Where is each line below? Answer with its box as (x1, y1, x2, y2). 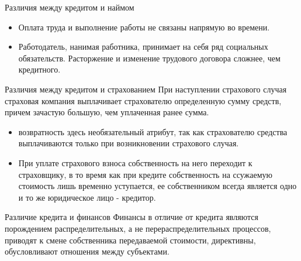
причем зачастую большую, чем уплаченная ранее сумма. (5, 106, 209, 118)
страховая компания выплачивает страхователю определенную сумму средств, (5, 94, 282, 107)
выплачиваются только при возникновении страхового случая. (18, 137, 239, 149)
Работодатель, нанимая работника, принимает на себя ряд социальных (18, 40, 268, 53)
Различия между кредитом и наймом (5, 1, 134, 13)
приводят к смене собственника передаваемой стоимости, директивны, (5, 233, 256, 246)
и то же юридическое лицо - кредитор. (18, 191, 156, 203)
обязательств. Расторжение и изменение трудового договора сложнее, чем (18, 51, 281, 64)
